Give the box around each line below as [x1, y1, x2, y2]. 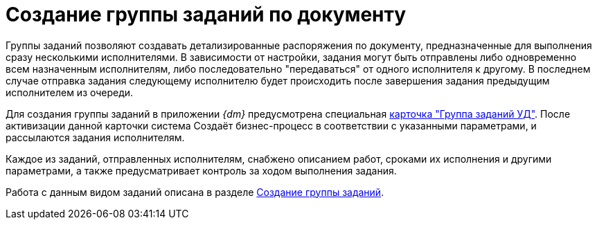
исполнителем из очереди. [6, 86, 134, 98]
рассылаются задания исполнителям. [6, 131, 185, 143]
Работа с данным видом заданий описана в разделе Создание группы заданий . [6, 186, 384, 198]
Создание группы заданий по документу [6, 3, 407, 26]
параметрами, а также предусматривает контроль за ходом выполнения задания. [6, 164, 397, 177]
